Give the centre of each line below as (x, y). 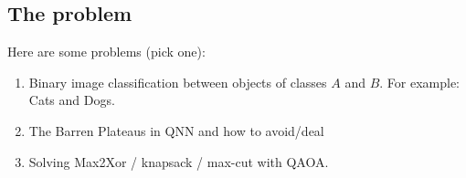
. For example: (420, 82)
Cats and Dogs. (72, 100)
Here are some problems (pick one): (106, 52)
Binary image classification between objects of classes (178, 82)
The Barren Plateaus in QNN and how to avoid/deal (176, 130)
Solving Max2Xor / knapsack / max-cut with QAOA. (179, 161)
